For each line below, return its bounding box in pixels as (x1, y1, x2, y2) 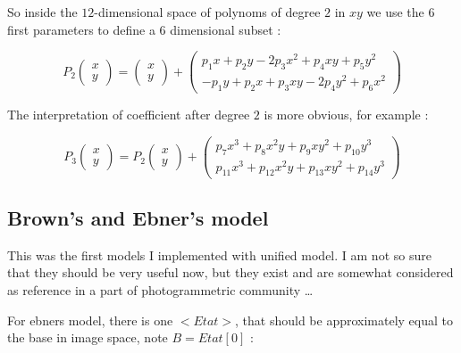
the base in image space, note (7, 328, 168, 347)
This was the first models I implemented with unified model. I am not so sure (7, 245, 432, 264)
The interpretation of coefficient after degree (7, 105, 250, 124)
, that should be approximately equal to (235, 310, 454, 329)
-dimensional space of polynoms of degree (94, 3, 321, 21)
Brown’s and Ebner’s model (7, 203, 269, 231)
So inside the (7, 3, 78, 21)
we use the (366, 3, 424, 21)
